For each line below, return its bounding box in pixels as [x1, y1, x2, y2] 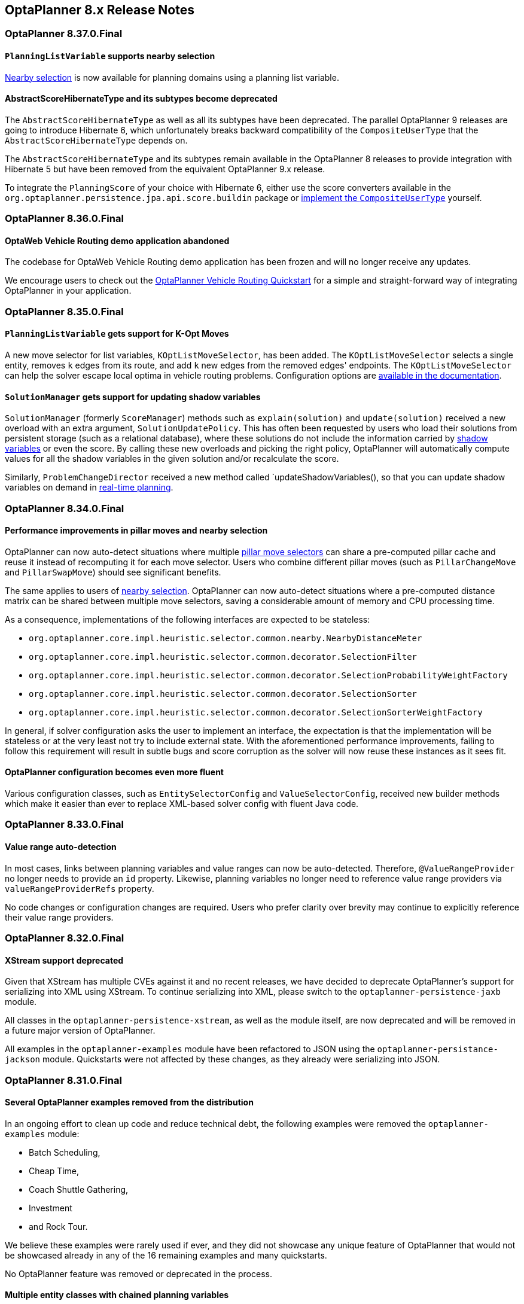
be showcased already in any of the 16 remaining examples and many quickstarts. [5, 1250, 327, 1260]
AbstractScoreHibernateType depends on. [5, 135, 188, 145]
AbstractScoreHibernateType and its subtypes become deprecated [5, 93, 278, 104]
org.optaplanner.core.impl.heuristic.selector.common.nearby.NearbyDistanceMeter [29, 633, 422, 643]
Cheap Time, [29, 1165, 80, 1176]
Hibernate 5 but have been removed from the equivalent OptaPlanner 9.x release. [5, 163, 325, 174]
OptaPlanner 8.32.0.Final [5, 932, 124, 945]
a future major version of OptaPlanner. [5, 1025, 156, 1036]
